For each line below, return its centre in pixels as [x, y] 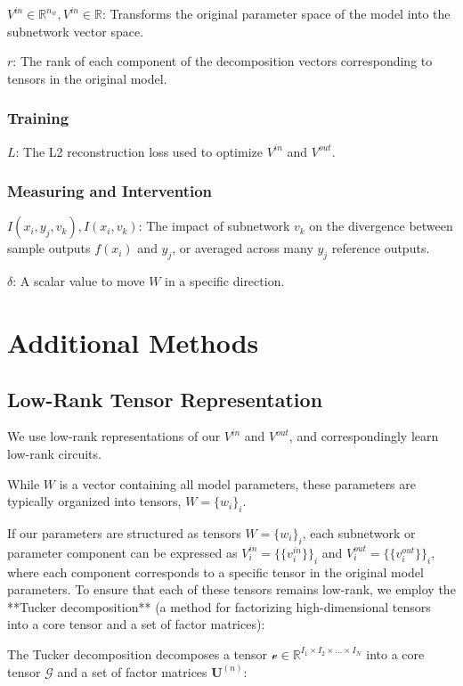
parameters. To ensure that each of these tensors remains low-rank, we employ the [231, 589]
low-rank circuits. [54, 453]
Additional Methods [133, 342]
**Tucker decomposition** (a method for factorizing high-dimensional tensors [219, 606]
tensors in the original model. [87, 78]
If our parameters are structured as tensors [124, 532]
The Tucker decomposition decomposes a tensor [138, 653]
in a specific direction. [225, 281]
